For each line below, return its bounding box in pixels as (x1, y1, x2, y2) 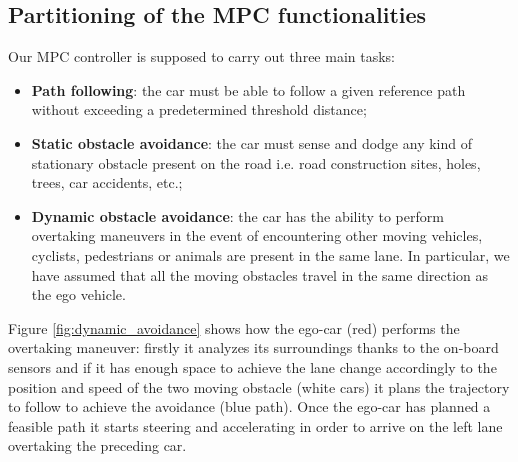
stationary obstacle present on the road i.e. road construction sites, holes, (31, 152, 481, 173)
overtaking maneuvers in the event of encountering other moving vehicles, (31, 225, 483, 246)
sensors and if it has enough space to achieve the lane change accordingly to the (8, 356, 497, 377)
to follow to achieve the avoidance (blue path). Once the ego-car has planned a (8, 396, 491, 417)
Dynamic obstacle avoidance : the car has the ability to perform (31, 205, 444, 226)
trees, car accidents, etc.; (31, 172, 183, 193)
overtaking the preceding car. (8, 435, 187, 456)
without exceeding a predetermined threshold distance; (31, 99, 367, 120)
